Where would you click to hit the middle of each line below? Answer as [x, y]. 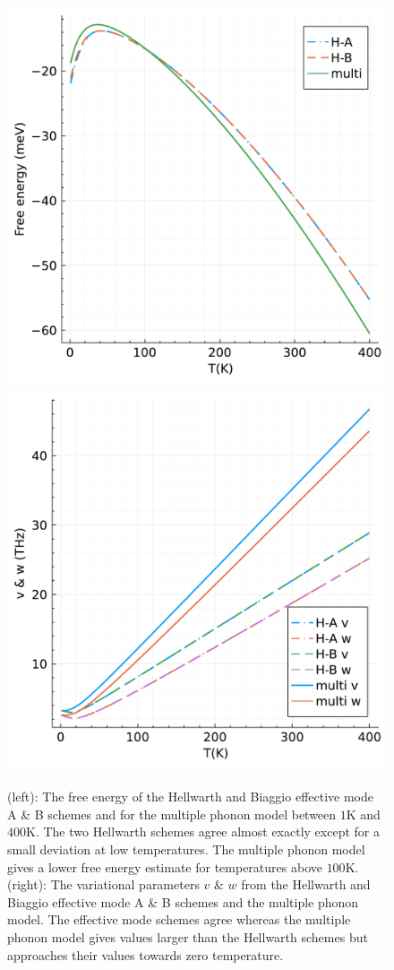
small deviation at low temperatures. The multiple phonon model [186, 849]
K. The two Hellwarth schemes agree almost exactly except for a [203, 831]
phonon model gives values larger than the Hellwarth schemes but [188, 936]
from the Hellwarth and [306, 884]
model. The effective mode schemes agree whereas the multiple [179, 919]
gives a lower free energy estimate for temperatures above [165, 866]
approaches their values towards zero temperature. [146, 954]
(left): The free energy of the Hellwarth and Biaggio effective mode [190, 797]
